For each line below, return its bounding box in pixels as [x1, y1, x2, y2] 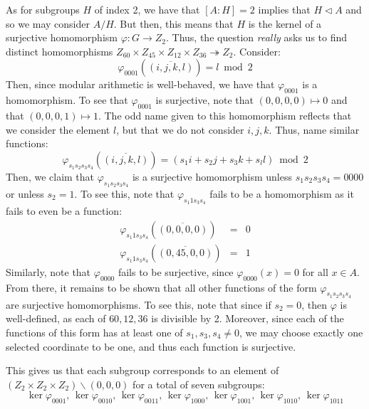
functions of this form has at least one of [6, 325, 183, 339]
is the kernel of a [248, 16, 322, 31]
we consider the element [6, 122, 110, 137]
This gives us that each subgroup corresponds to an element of [6, 363, 279, 378]
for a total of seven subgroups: [132, 376, 265, 391]
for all [302, 264, 328, 279]
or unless [6, 186, 44, 201]
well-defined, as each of [6, 311, 106, 326]
